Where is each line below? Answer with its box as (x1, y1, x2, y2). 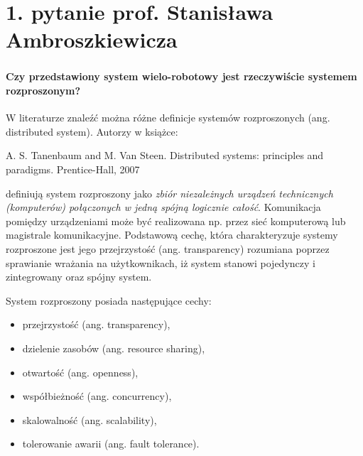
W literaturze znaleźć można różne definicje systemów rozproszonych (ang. (6, 110, 330, 125)
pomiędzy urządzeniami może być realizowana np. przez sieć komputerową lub (6, 213, 346, 228)
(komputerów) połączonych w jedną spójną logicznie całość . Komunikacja (6, 200, 321, 215)
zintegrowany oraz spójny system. (6, 269, 152, 284)
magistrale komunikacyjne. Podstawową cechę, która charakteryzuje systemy (6, 227, 338, 242)
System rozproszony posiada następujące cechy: (6, 293, 212, 308)
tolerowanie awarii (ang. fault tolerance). (22, 436, 200, 451)
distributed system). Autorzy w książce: (6, 124, 178, 139)
